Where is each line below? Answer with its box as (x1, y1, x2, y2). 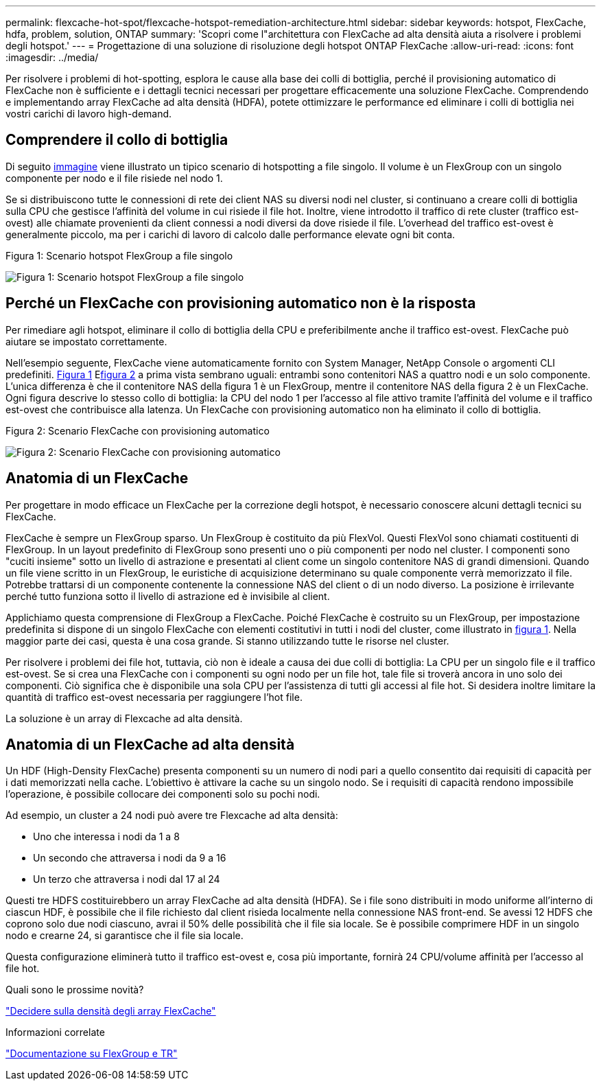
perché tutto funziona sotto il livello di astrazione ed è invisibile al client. (5, 590, 330, 602)
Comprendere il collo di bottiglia (5, 131, 228, 149)
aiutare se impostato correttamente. (5, 335, 167, 347)
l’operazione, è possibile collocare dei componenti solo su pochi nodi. (5, 788, 320, 800)
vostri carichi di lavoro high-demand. (5, 108, 172, 119)
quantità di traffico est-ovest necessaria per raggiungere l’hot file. (5, 691, 303, 703)
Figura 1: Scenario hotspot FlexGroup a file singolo (5, 249, 233, 262)
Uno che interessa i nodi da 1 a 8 (33, 831, 180, 843)
